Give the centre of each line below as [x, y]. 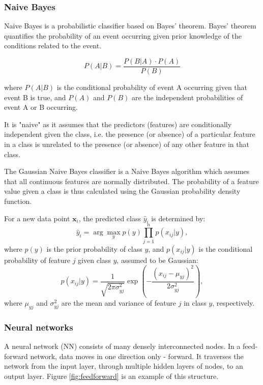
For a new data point [37, 218]
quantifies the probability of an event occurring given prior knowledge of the [123, 35]
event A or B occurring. [41, 107]
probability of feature [37, 260]
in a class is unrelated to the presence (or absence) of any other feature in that [127, 144]
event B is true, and [35, 97]
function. [18, 201]
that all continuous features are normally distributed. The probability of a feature [131, 181]
